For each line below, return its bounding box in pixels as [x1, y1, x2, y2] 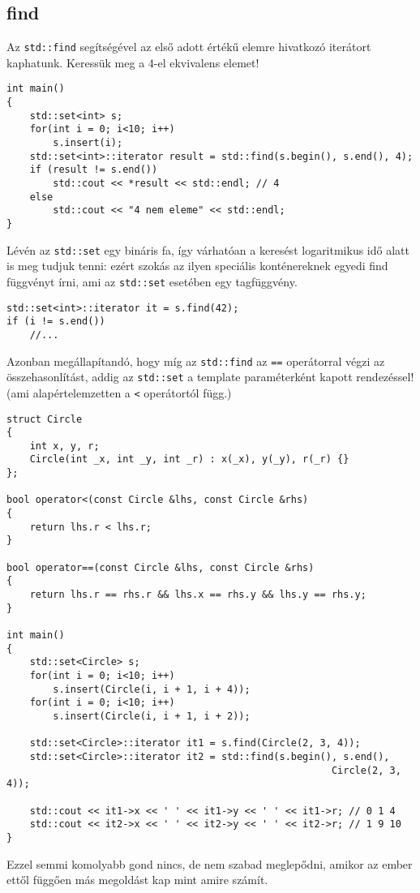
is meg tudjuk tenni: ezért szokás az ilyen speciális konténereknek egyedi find [6, 257, 388, 274]
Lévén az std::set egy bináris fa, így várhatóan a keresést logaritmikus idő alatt [6, 241, 409, 258]
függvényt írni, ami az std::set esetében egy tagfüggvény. [6, 273, 298, 290]
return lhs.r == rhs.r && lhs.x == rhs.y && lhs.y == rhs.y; [29, 589, 366, 601]
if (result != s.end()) [29, 164, 158, 176]
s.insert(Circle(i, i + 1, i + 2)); [53, 710, 251, 722]
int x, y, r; [29, 440, 100, 452]
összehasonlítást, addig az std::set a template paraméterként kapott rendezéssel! [6, 368, 414, 385]
